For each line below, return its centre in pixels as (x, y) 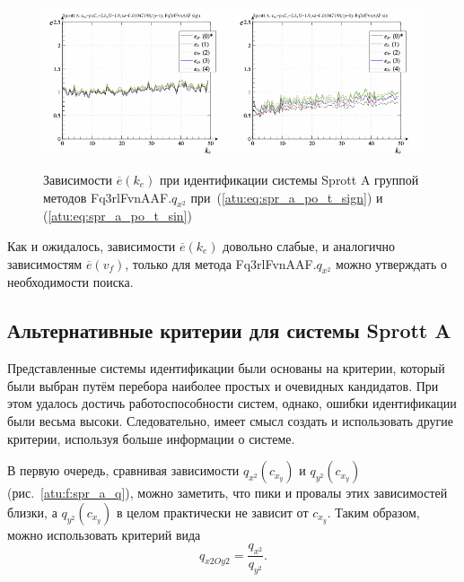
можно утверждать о (391, 263)
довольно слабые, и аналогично (309, 245)
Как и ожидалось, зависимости (92, 245)
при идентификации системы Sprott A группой (289, 179)
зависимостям (45, 263)
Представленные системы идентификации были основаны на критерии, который (226, 368)
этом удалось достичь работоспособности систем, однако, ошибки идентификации (232, 403)
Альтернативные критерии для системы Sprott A (229, 330)
